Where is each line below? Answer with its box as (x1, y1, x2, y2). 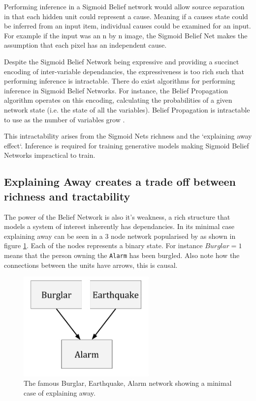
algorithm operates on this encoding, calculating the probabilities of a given (4, 95, 232, 105)
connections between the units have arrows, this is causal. (4, 259, 178, 270)
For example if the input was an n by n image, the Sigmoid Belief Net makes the (4, 30, 248, 40)
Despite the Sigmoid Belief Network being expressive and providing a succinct (4, 56, 239, 66)
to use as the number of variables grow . (4, 114, 125, 124)
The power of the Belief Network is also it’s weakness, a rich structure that (4, 211, 230, 222)
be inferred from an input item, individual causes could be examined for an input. (4, 21, 251, 31)
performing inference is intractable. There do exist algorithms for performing (4, 76, 235, 86)
